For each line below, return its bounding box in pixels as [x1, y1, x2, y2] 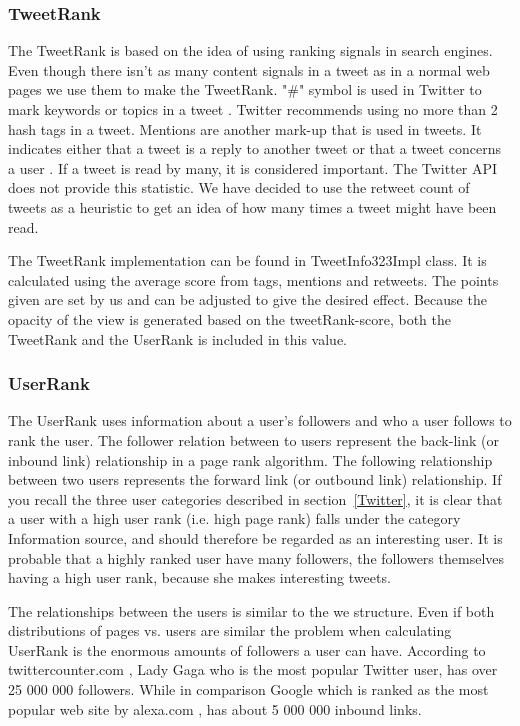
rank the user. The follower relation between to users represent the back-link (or [8, 429, 499, 450]
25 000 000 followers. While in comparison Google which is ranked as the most [8, 679, 489, 700]
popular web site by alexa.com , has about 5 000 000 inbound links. [8, 698, 422, 719]
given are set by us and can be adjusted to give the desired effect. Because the [8, 289, 487, 310]
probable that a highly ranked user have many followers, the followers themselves [8, 547, 505, 568]
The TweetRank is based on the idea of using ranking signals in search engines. [8, 40, 493, 61]
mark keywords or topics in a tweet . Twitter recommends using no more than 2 [8, 99, 498, 119]
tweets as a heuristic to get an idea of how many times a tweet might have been [8, 196, 497, 217]
